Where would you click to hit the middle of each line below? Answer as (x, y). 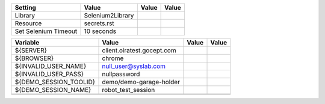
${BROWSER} (34, 58)
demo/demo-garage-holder (141, 82)
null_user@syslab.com (134, 66)
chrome (113, 58)
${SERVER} (31, 50)
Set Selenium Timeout (46, 31)
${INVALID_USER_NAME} (51, 66)
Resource (28, 23)
